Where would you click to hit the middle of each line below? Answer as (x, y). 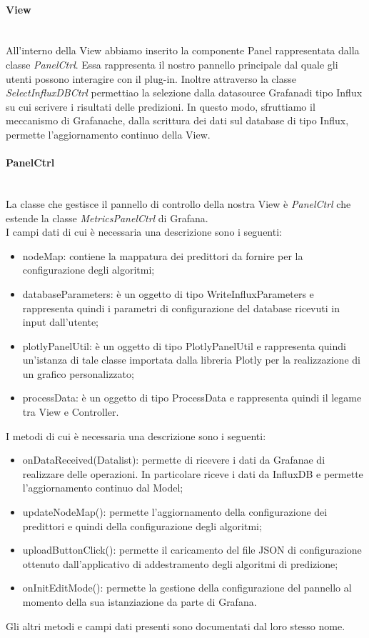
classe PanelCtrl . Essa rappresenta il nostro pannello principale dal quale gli (172, 64)
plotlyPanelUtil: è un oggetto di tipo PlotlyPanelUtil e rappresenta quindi (184, 345)
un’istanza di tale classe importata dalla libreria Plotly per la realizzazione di (191, 360)
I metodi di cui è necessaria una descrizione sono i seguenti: (136, 435)
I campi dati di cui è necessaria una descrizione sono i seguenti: (144, 232)
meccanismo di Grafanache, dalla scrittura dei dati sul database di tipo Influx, (177, 120)
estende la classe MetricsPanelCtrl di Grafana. (107, 218)
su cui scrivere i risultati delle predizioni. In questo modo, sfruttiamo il (161, 106)
